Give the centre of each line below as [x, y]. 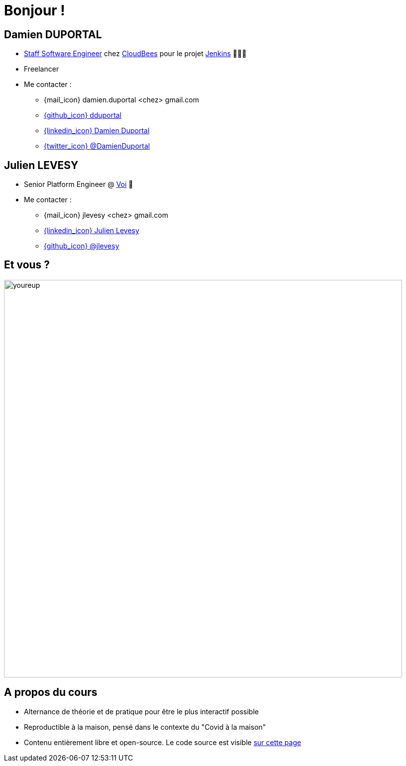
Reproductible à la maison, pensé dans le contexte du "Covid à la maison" [145, 727]
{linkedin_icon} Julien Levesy [92, 231]
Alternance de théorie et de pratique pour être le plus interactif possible [141, 711]
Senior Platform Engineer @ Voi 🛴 [79, 184]
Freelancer [42, 69]
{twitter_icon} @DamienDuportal [97, 146]
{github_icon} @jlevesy [82, 246]
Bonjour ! [35, 10]
